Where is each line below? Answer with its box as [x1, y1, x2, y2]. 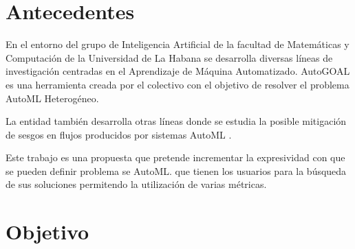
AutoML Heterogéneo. [6, 91, 99, 105]
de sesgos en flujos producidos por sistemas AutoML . [6, 127, 232, 141]
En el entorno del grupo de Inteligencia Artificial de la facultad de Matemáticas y [6, 37, 349, 51]
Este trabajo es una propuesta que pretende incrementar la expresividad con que [6, 150, 345, 165]
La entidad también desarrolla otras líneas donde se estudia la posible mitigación [6, 114, 347, 128]
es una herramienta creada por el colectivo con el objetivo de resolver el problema [6, 77, 349, 91]
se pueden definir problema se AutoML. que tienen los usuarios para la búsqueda [6, 163, 347, 178]
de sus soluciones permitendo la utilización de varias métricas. [6, 177, 267, 191]
